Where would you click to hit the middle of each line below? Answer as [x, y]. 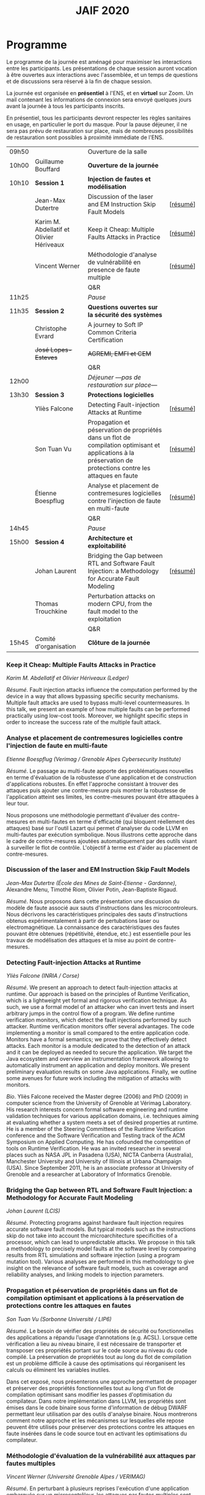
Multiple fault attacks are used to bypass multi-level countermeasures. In [98, 703]
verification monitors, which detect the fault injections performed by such [99, 1020]
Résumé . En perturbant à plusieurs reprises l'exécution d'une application [98, 1488]
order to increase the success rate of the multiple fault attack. [84, 722]
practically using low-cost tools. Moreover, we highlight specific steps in [97, 716]
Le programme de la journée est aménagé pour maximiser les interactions [99, 62]
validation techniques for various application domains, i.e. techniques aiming [103, 1116]
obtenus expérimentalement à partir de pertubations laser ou [83, 920]
